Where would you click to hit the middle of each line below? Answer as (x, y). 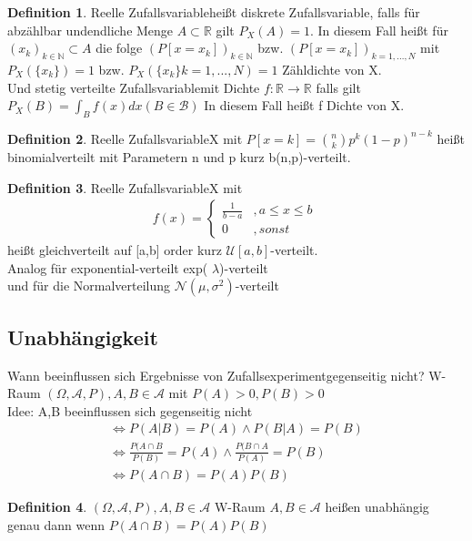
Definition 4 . (47, 507)
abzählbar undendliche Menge (90, 30)
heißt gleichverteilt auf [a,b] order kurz (115, 250)
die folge (119, 48)
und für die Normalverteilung (89, 286)
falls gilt (338, 87)
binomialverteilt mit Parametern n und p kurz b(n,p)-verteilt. (179, 156)
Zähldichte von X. (332, 69)
